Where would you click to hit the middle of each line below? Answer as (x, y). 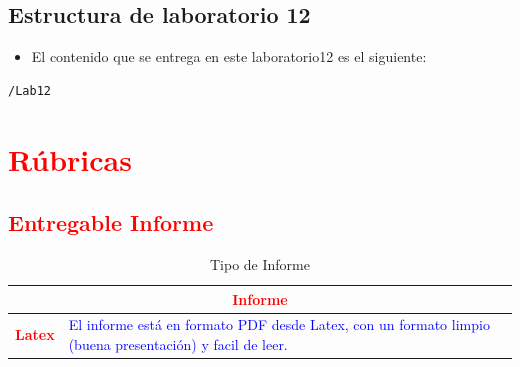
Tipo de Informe (260, 263)
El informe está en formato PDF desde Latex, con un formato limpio (279, 324)
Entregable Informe (111, 222)
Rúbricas (70, 158)
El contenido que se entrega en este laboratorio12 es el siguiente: (229, 56)
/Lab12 (29, 90)
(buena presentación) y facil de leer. (178, 344)
